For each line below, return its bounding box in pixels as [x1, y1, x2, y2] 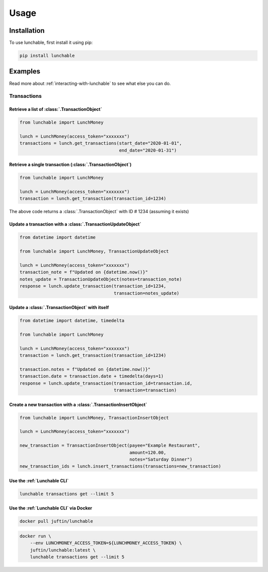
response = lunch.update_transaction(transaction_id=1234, [19, 283, 166, 289]
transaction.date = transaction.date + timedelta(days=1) [19, 373, 164, 379]
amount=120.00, [129, 450, 166, 455]
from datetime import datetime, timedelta [19, 318, 125, 324]
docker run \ [19, 533, 52, 539]
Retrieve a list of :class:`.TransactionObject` [9, 106, 102, 112]
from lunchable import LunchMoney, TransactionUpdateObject [19, 248, 169, 254]
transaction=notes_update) [114, 290, 180, 296]
